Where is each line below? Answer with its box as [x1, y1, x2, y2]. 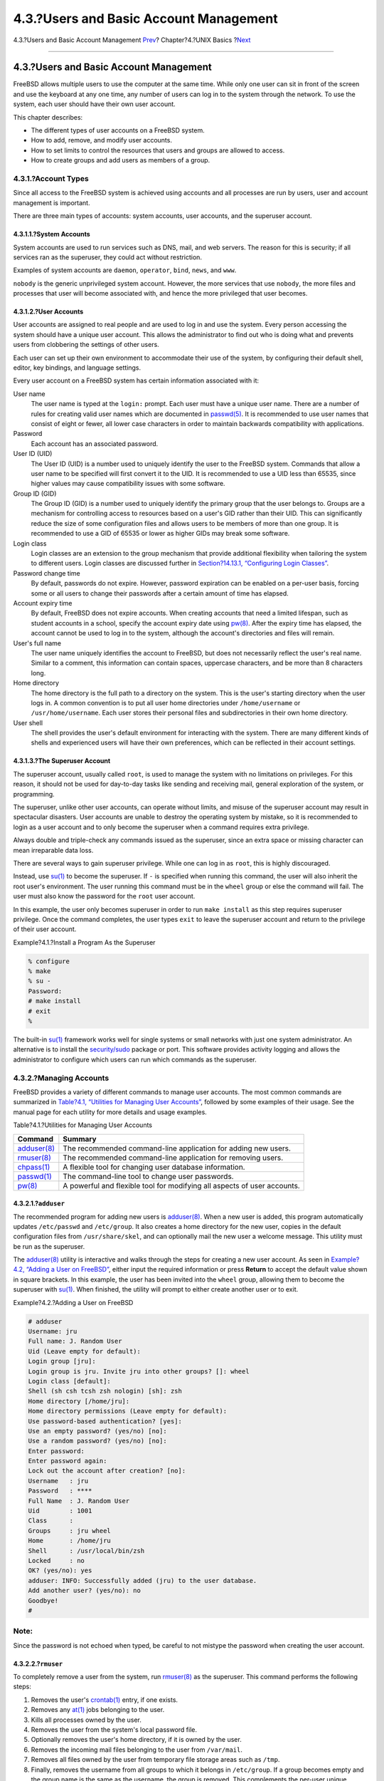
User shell [13, 718, 43, 727]
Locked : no [28, 1557, 85, 1564]
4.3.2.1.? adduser [13, 1199, 65, 1208]
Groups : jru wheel [28, 1527, 112, 1535]
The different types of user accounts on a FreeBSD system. [31, 126, 206, 135]
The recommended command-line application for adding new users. [63, 1143, 292, 1153]
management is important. [13, 198, 90, 207]
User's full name [13, 638, 62, 648]
